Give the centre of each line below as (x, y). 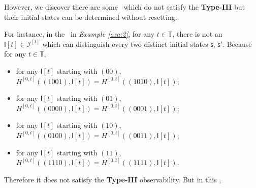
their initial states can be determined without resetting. (91, 17)
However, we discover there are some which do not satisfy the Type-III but (124, 7)
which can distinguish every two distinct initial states (125, 44)
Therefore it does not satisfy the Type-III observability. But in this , (113, 179)
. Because (237, 44)
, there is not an (197, 34)
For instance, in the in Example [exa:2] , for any (79, 34)
